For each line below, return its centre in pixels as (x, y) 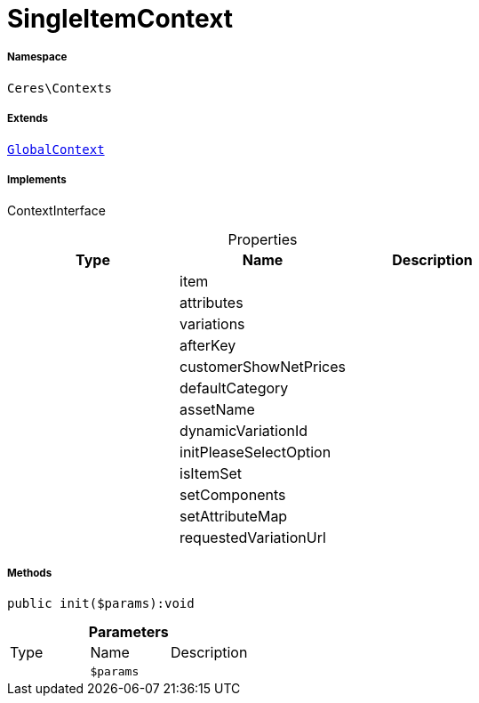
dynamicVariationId (244, 431)
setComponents (233, 495)
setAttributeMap (234, 517)
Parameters (128, 632)
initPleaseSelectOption (255, 453)
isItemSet (211, 474)
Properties (263, 240)
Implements (37, 179)
